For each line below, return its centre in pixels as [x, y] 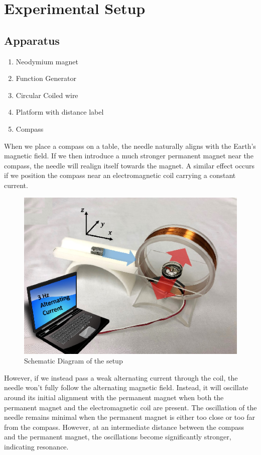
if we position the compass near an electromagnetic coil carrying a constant [120, 175]
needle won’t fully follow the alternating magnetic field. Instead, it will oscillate [126, 387]
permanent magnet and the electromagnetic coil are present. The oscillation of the [130, 407]
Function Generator [46, 78]
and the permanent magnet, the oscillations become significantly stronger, [118, 437]
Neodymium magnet [47, 61]
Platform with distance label [60, 112]
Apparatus [32, 40]
